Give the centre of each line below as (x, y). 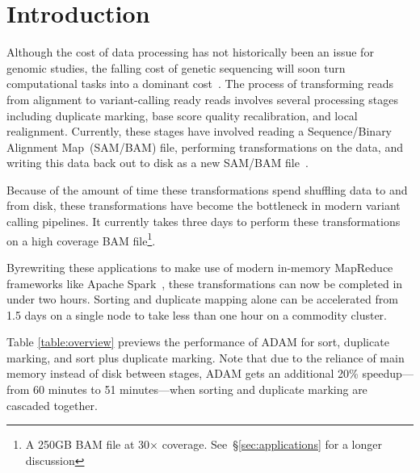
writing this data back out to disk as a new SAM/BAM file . (157, 163)
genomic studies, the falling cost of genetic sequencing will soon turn (176, 67)
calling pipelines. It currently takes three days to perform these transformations (204, 222)
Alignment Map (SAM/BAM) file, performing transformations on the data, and (205, 147)
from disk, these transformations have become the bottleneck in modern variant (204, 205)
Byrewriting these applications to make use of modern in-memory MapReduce (200, 267)
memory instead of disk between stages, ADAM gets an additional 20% (183, 373)
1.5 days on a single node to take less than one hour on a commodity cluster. (197, 314)
